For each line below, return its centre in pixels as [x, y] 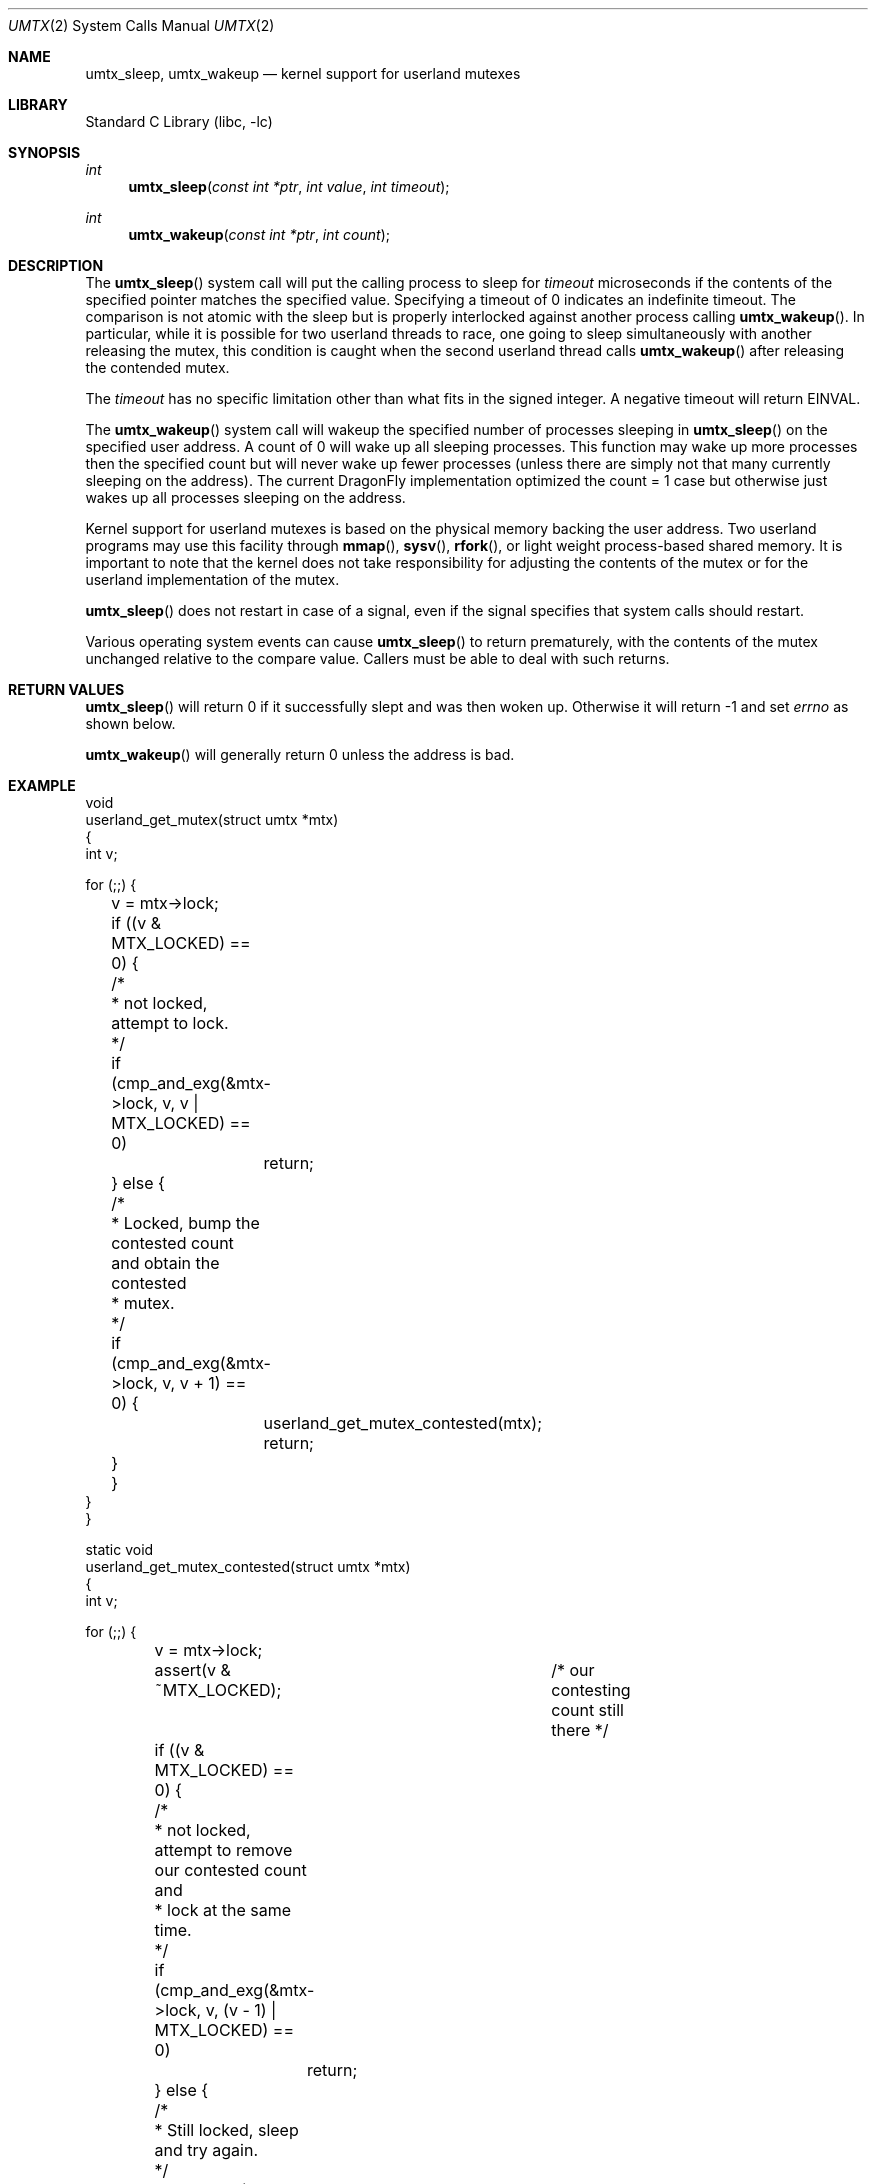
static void [119, 1549]
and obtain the [165, 1263]
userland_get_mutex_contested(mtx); [402, 1423]
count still [587, 1710]
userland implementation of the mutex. [212, 579]
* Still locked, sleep [226, 2130]
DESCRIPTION [56, 265]
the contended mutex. [157, 367]
